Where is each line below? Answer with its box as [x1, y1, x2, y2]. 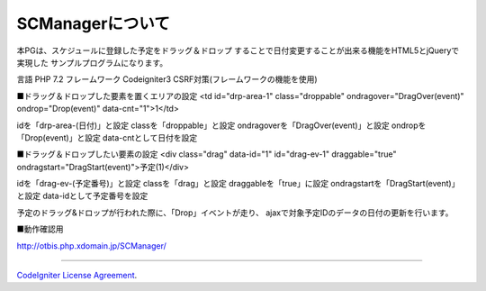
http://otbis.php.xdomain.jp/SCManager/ [16, 240, 166, 251]
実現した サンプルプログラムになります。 [16, 57, 168, 68]
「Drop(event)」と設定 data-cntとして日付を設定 [16, 132, 198, 143]
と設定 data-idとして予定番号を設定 [16, 190, 148, 202]
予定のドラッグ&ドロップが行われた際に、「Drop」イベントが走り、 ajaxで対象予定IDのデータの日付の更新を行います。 [16, 207, 454, 218]
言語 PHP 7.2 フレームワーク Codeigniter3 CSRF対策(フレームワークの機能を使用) [16, 74, 319, 85]
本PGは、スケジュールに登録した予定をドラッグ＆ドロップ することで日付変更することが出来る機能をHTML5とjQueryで [16, 45, 460, 56]
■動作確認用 [16, 223, 64, 234]
